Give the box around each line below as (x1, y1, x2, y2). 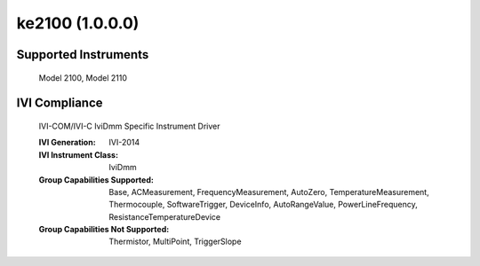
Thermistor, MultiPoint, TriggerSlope (108, 236, 242, 247)
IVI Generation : (38, 137, 97, 148)
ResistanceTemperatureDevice (108, 211, 221, 222)
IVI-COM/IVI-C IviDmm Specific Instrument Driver (38, 121, 220, 131)
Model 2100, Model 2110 (38, 72, 128, 83)
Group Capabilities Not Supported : (38, 224, 170, 235)
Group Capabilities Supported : (38, 174, 155, 185)
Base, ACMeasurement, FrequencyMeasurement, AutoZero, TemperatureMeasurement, (108, 186, 430, 197)
